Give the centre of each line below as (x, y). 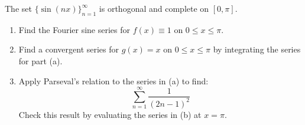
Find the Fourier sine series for (74, 29)
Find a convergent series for (69, 49)
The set (18, 8)
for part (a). (40, 60)
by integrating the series (257, 49)
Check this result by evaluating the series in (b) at (110, 114)
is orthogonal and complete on (154, 8)
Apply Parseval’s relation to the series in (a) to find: (113, 80)
